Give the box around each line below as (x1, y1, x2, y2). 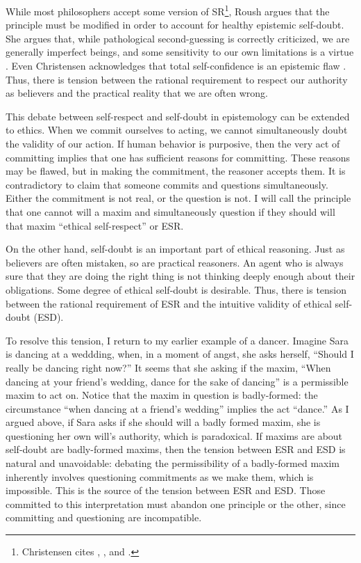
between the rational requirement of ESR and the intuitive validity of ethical (6, 296, 332, 310)
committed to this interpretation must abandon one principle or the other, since (6, 496, 346, 511)
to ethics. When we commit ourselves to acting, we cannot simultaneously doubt (6, 122, 348, 137)
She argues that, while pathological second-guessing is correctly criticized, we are (6, 31, 350, 45)
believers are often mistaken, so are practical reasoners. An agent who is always (6, 255, 344, 269)
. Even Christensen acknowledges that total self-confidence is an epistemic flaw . (6, 58, 346, 73)
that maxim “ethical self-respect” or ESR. (6, 218, 184, 232)
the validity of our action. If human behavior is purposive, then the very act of (6, 136, 340, 150)
